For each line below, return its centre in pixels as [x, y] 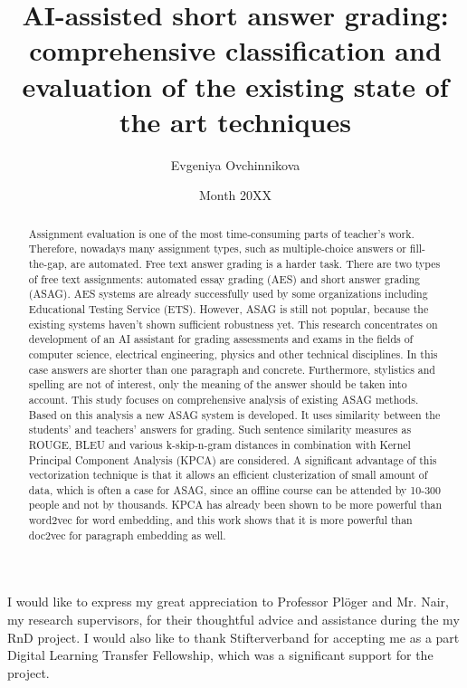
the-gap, [48, 263]
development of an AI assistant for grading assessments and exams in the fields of [221, 339]
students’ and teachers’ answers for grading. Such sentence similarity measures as [220, 430]
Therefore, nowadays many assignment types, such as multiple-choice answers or [217, 248]
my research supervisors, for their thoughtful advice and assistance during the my [233, 620]
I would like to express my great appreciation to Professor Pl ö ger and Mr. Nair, [228, 602]
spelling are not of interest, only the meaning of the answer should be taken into [218, 384]
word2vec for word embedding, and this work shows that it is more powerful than [220, 520]
